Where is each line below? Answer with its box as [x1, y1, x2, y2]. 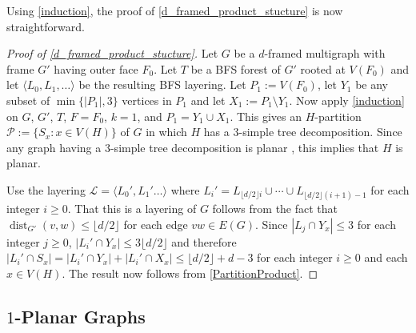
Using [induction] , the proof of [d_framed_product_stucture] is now [6, 2, 343, 18]
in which [146, 123, 187, 140]
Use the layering [6, 181, 86, 198]
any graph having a [6, 138, 102, 155]
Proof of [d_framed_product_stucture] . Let [6, 45, 218, 62]
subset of [6, 91, 50, 108]
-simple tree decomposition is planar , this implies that [110, 138, 379, 155]
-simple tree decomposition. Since [238, 123, 402, 140]
